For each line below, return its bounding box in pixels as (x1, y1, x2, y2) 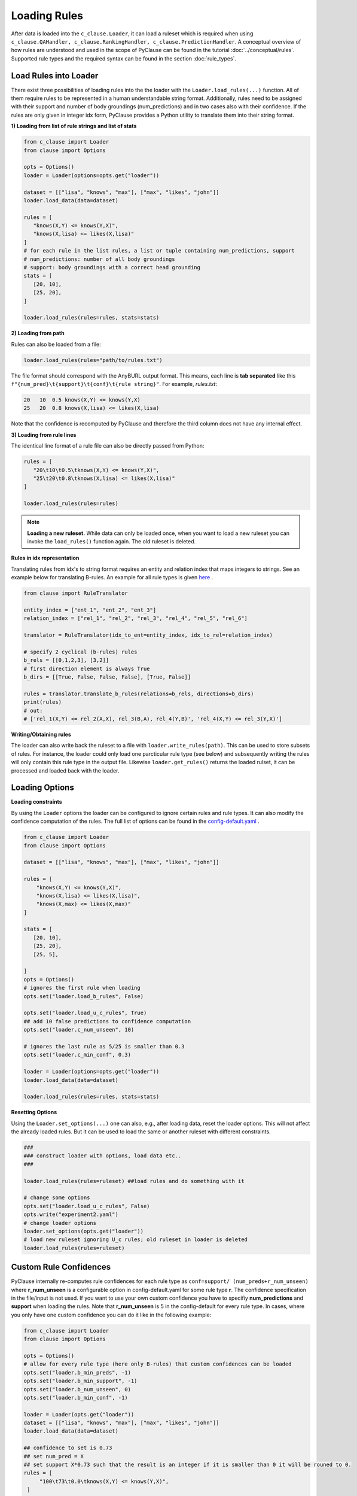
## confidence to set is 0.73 (23, 1445, 112, 1451)
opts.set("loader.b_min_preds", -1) (23, 1369, 132, 1376)
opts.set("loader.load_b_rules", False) (23, 993, 144, 999)
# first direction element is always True (23, 665, 150, 672)
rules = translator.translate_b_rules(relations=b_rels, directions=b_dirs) (23, 690, 254, 697)
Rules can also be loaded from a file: (11, 340, 101, 348)
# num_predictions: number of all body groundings (23, 256, 176, 263)
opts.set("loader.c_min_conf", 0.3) (23, 1051, 132, 1059)
